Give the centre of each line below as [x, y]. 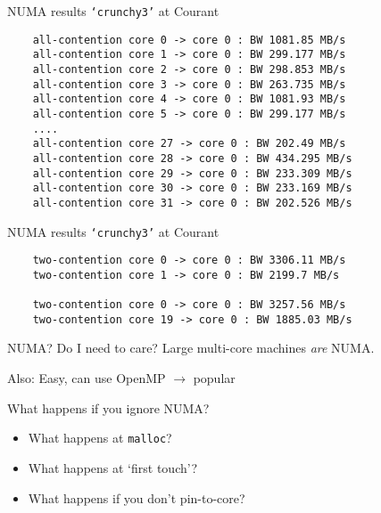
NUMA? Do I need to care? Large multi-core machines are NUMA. [191, 348]
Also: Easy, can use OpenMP [87, 378]
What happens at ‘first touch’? [113, 467]
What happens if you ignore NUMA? [108, 407]
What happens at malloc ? [100, 438]
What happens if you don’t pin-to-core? [137, 497]
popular [214, 378]
